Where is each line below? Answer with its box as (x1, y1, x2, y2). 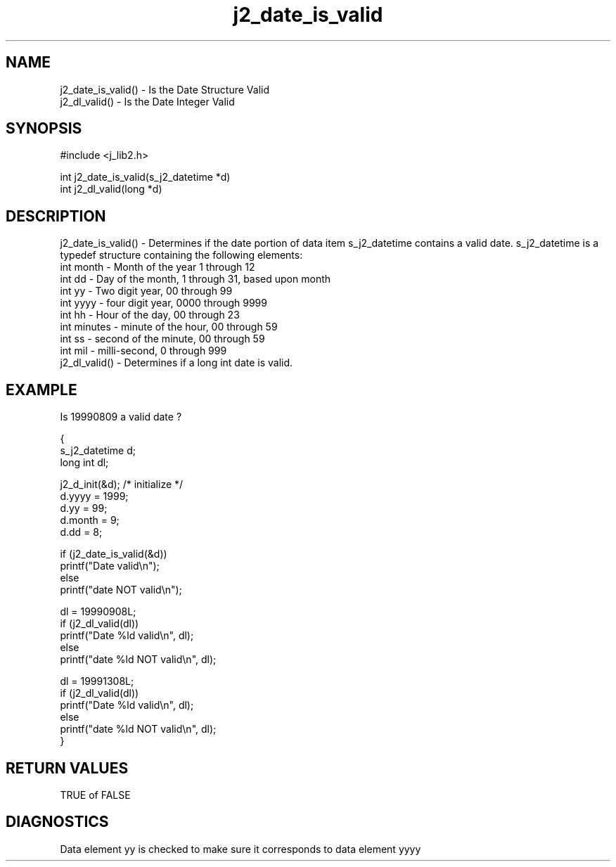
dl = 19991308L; (60, 675, 134, 688)
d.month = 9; (60, 514, 120, 527)
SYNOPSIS (6, 120, 82, 138)
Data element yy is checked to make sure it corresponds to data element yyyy (60, 842, 421, 855)
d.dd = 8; (60, 526, 103, 539)
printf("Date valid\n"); (60, 560, 160, 572)
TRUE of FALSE (60, 788, 131, 801)
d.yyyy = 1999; (60, 490, 129, 503)
